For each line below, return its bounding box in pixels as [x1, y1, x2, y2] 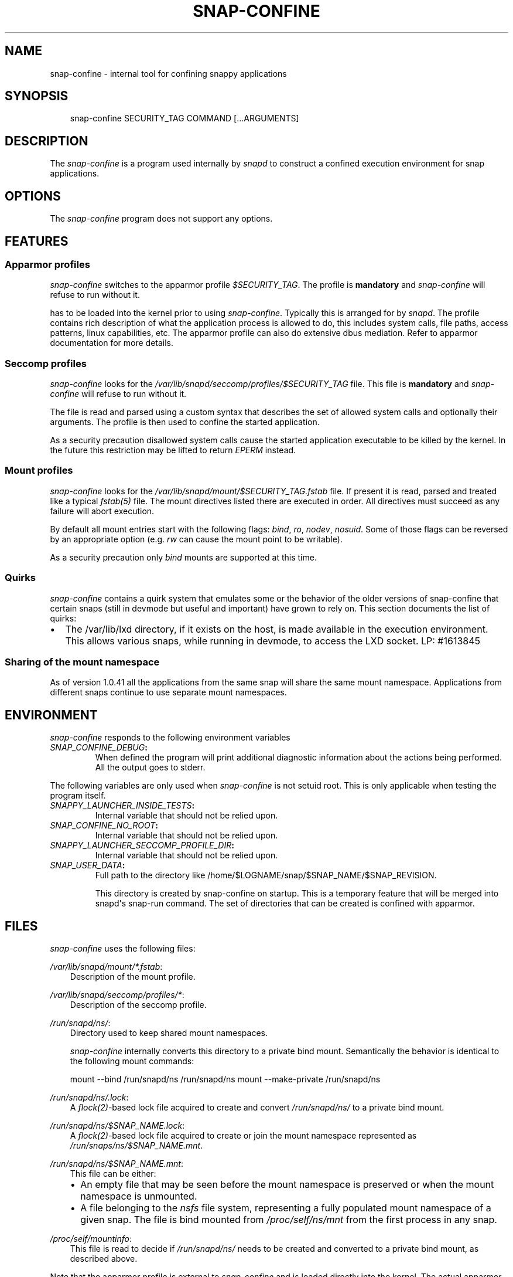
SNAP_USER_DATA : [50, 860, 125, 871]
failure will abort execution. [50, 505, 155, 516]
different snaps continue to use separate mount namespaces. [50, 687, 287, 698]
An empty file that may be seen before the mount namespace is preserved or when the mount [80, 1178, 494, 1191]
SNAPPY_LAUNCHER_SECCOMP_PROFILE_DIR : [50, 840, 234, 851]
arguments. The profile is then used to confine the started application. [50, 417, 320, 427]
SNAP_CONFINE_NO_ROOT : [50, 820, 158, 831]
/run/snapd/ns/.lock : [50, 1092, 129, 1103]
